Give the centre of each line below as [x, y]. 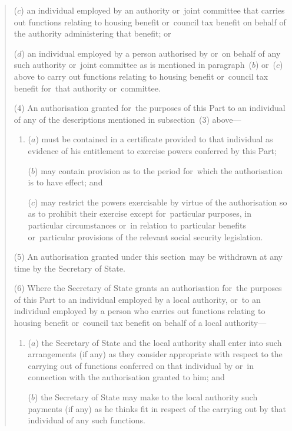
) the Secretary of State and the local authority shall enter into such [159, 342]
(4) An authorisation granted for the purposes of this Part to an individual [150, 108]
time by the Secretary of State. [69, 268]
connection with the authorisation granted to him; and [126, 377]
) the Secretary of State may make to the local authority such [146, 397]
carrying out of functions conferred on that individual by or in [141, 365]
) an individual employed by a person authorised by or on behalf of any [151, 53]
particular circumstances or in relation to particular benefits [137, 225]
